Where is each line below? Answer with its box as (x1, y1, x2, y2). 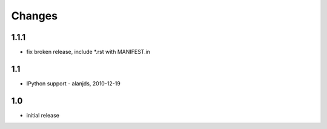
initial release (26, 111, 60, 119)
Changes (11, 9, 58, 22)
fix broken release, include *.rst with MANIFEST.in (26, 48, 151, 56)
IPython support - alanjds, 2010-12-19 (26, 79, 121, 87)
